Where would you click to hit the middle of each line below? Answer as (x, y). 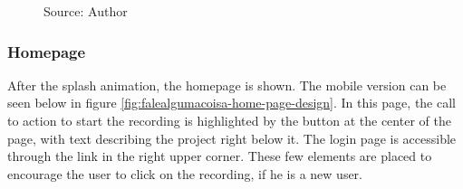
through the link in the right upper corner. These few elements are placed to (220, 156)
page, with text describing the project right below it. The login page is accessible (232, 138)
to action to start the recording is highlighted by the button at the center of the (229, 120)
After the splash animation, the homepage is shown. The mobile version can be (227, 85)
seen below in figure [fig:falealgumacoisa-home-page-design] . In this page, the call (231, 103)
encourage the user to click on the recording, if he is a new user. (185, 173)
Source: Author (86, 11)
